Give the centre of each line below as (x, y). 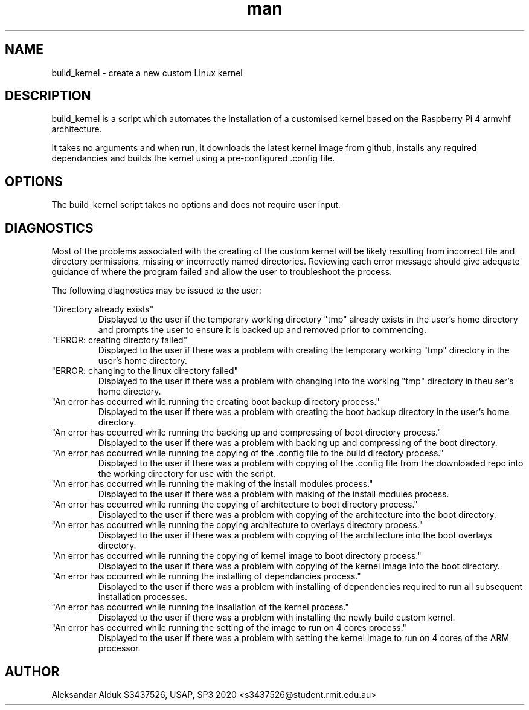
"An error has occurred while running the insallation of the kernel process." (200, 607)
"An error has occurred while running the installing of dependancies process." (206, 576)
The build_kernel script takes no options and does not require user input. (196, 205)
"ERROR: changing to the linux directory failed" (145, 371)
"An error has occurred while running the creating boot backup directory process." (216, 402)
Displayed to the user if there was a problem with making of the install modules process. (274, 494)
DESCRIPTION (48, 96)
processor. (119, 648)
